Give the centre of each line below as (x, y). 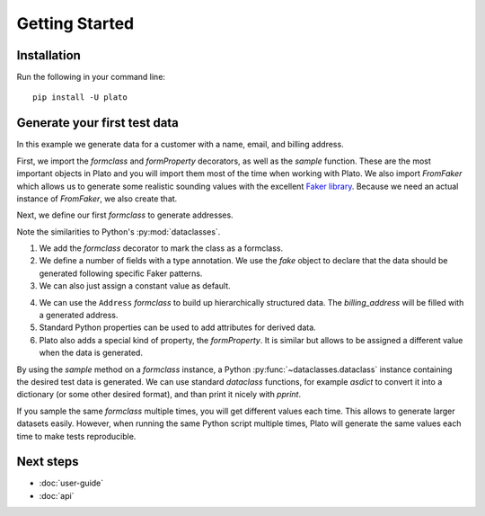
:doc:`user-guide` (71, 483)
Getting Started (75, 23)
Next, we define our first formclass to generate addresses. (125, 215)
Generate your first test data (98, 123)
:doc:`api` (57, 495)
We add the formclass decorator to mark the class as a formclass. (161, 248)
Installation (48, 55)
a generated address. (79, 316)
